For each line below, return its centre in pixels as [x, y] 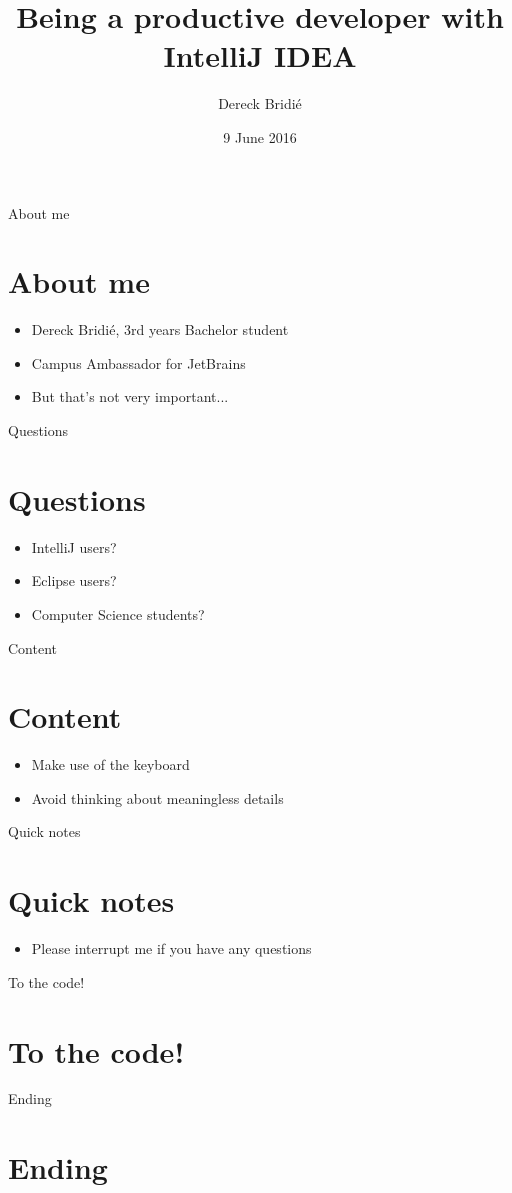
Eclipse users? [74, 580]
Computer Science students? [118, 613]
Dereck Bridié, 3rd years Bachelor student [160, 329]
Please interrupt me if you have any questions [171, 948]
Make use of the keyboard [110, 764]
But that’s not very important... [130, 396]
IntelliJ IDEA [260, 55]
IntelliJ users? [74, 546]
